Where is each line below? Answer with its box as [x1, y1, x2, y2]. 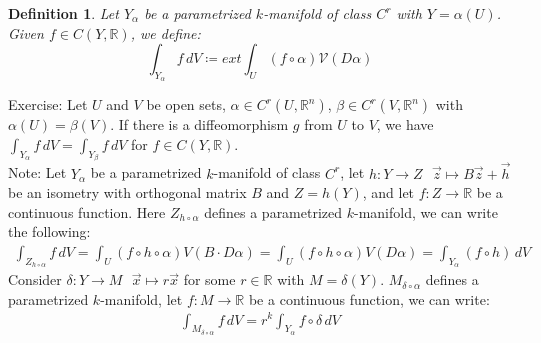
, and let [362, 182, 415, 203]
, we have [376, 114, 434, 135]
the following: [8, 221, 91, 242]
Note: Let [8, 162, 67, 183]
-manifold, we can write [354, 201, 498, 222]
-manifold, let [100, 288, 183, 309]
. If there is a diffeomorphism [110, 114, 289, 135]
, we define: [130, 22, 201, 43]
